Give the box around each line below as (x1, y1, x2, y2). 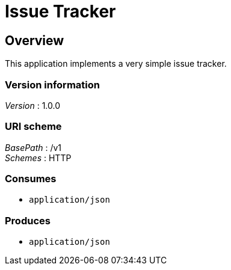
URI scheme (5, 120, 62, 133)
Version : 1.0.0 (5, 100, 61, 111)
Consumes (5, 173, 57, 185)
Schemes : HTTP (5, 152, 72, 163)
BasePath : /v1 (5, 142, 62, 153)
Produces (5, 214, 51, 227)
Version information (5, 78, 100, 91)
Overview (5, 32, 64, 48)
